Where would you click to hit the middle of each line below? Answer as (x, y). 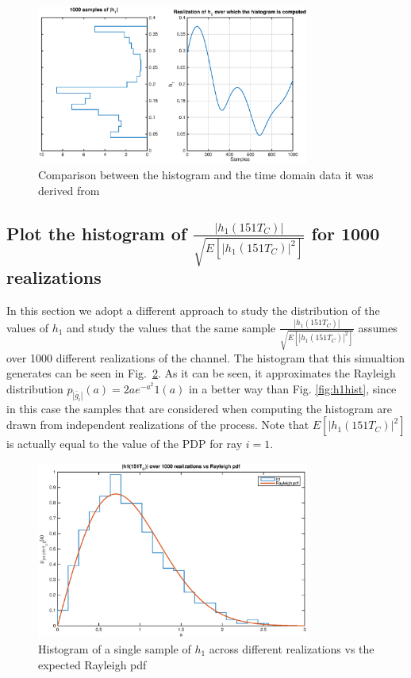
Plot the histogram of (97, 233)
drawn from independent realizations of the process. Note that (158, 425)
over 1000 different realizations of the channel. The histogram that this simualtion (206, 357)
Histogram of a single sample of (115, 648)
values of (27, 327)
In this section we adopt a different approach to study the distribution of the (193, 310)
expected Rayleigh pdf (92, 664)
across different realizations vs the (292, 648)
